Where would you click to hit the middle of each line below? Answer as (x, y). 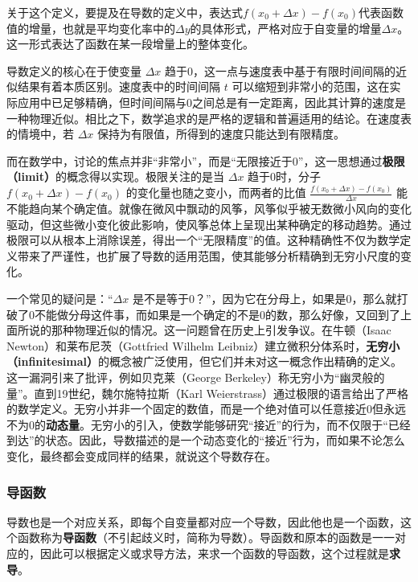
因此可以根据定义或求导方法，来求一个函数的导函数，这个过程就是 (214, 553)
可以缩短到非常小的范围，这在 (311, 86)
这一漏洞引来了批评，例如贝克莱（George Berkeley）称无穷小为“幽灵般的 (196, 377)
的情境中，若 (40, 134)
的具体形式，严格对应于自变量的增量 (286, 28)
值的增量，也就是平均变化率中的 (91, 28)
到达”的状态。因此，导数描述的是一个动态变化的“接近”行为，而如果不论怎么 (206, 440)
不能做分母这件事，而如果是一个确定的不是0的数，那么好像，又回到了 (217, 314)
